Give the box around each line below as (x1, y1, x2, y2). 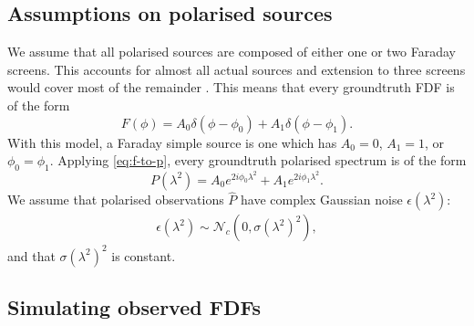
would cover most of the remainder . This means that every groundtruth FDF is (7, 78, 455, 97)
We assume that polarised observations (7, 190, 224, 209)
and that (7, 246, 56, 265)
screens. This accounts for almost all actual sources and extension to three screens (7, 59, 466, 79)
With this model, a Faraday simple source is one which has (7, 132, 337, 152)
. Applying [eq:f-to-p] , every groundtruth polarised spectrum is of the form (49, 151, 467, 170)
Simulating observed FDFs (7, 293, 262, 321)
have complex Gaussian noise (241, 190, 403, 209)
